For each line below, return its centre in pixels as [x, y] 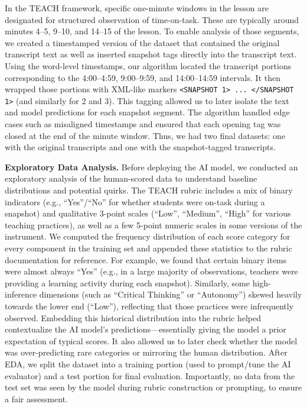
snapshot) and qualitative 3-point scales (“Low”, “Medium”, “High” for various [148, 213]
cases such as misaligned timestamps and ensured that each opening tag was [143, 124]
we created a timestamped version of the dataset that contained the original [142, 42]
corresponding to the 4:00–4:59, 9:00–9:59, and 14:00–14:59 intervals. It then [143, 77]
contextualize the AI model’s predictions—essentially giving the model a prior [146, 329]
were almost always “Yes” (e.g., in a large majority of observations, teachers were [151, 271]
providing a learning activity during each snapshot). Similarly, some [128, 282]
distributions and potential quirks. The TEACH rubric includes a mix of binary [149, 190]
